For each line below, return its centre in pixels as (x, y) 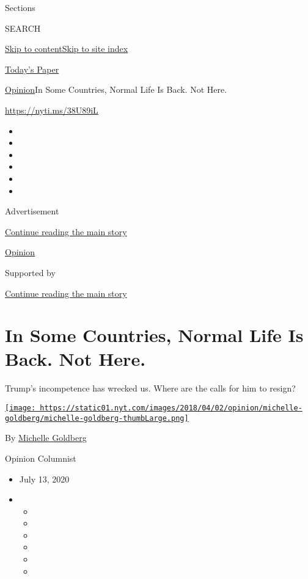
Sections (20, 7)
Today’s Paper (32, 69)
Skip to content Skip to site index (67, 49)
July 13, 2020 (44, 479)
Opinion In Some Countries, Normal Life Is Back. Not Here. (116, 89)
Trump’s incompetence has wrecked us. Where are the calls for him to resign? (150, 388)
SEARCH (23, 28)
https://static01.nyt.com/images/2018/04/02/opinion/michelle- (171, 408)
